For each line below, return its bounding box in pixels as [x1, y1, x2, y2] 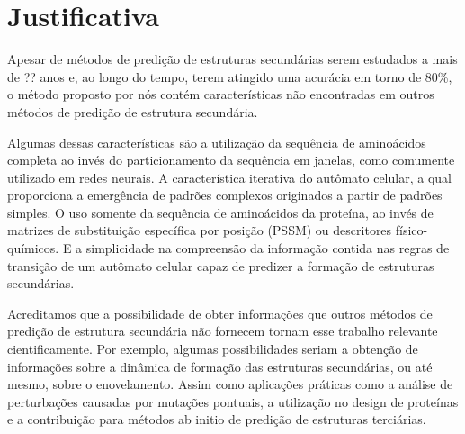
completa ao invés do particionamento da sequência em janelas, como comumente [7, 150, 455, 169]
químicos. [7, 239, 59, 258]
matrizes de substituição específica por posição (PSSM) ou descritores [7, 221, 392, 240]
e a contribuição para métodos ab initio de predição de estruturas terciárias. [7, 410, 426, 429]
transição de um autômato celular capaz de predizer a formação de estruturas [7, 256, 434, 275]
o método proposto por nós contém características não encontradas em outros [7, 85, 434, 104]
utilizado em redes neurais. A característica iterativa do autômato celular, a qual [7, 167, 452, 186]
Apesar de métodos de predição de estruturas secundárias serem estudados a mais [7, 50, 458, 68]
